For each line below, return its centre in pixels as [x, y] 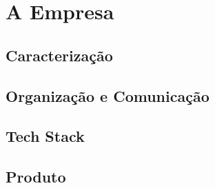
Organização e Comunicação [107, 95]
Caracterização [59, 55]
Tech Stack [45, 136]
